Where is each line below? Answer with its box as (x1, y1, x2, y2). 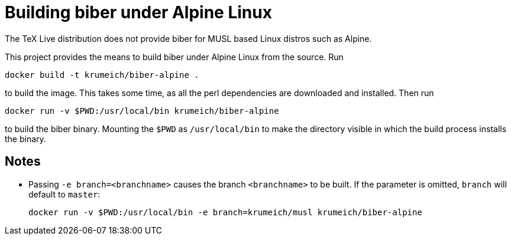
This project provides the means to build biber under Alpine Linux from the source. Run (5, 51, 344, 62)
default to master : (28, 189, 101, 199)
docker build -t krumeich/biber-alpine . (5, 70, 199, 80)
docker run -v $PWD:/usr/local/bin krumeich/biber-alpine (5, 106, 279, 116)
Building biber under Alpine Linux (5, 2, 272, 22)
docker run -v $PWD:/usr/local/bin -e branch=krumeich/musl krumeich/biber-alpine (28, 207, 422, 217)
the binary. (5, 133, 46, 144)
